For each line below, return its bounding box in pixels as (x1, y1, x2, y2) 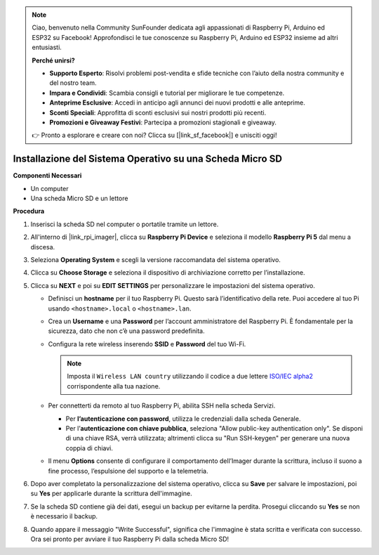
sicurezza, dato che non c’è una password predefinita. (48, 327, 205, 335)
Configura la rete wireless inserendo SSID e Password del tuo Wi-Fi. (48, 339, 246, 348)
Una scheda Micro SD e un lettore (30, 194, 128, 202)
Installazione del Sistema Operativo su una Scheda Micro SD (13, 153, 282, 165)
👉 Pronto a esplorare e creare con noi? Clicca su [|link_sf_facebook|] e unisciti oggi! (32, 131, 277, 140)
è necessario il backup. (30, 512, 98, 521)
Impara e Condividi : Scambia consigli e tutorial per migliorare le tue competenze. (49, 89, 285, 97)
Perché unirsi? (32, 56, 75, 65)
